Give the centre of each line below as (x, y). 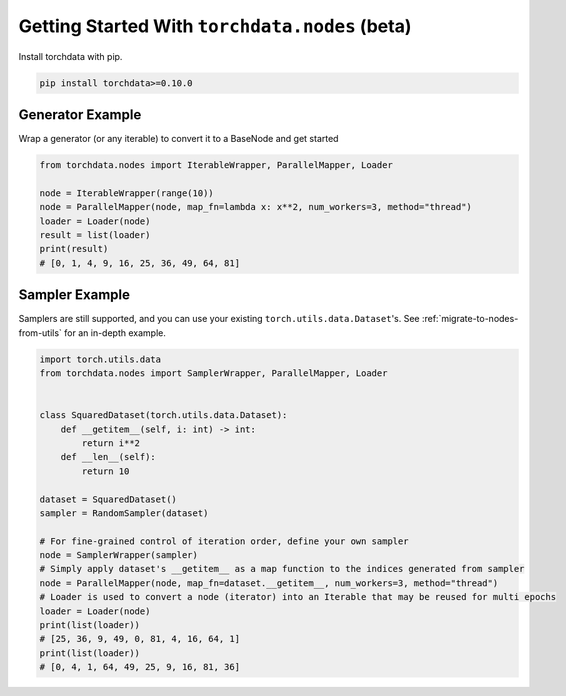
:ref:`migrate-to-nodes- (470, 319)
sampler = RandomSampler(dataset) (124, 513)
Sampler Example (74, 295)
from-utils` (40, 332)
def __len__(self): (108, 457)
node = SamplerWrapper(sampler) (119, 555)
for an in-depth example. (115, 332)
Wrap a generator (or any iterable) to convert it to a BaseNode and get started (178, 139)
